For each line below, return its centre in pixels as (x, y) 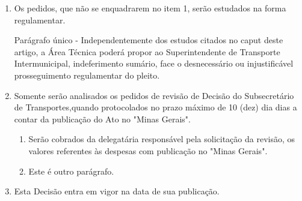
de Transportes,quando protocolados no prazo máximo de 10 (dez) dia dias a (156, 107)
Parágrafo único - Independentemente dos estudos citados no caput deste (149, 40)
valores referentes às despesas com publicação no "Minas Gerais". (148, 150)
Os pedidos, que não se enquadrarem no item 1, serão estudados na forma (150, 8)
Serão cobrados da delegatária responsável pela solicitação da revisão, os (162, 139)
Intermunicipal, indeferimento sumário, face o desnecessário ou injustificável (154, 63)
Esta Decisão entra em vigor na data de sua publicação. (117, 191)
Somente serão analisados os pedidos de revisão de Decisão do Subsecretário (154, 95)
